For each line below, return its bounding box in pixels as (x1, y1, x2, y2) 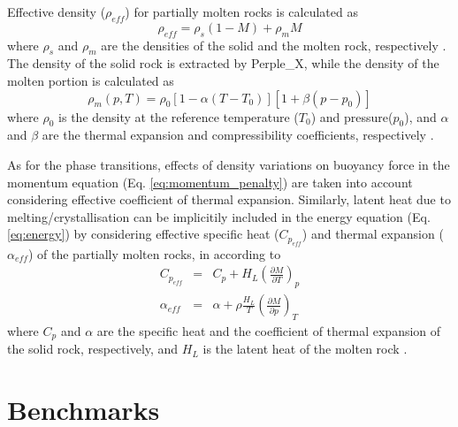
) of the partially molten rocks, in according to (27, 244, 281, 263)
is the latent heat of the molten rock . (202, 339, 408, 358)
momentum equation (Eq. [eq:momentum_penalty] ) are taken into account (7, 172, 413, 191)
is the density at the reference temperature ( (58, 107, 299, 126)
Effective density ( (7, 3, 106, 20)
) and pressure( (310, 107, 393, 126)
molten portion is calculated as (7, 71, 174, 89)
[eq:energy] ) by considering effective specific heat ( (7, 225, 279, 243)
